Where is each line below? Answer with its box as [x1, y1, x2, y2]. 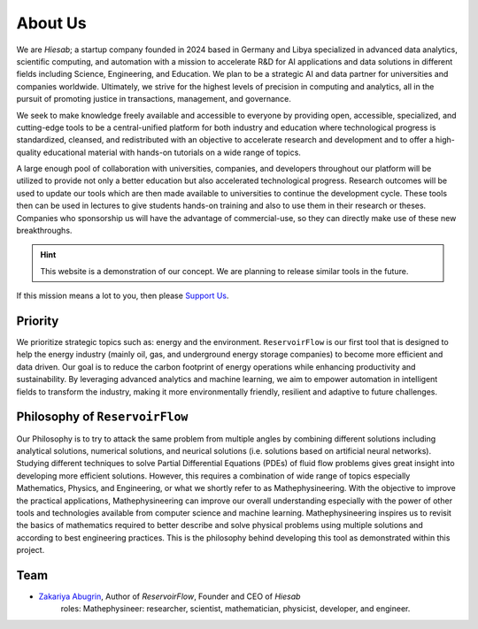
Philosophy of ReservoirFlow [16, 410, 189, 425]
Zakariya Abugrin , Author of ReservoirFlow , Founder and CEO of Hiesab [38, 591, 301, 602]
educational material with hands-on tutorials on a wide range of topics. [42, 147, 301, 157]
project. [16, 545, 45, 556]
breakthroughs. [16, 226, 73, 236]
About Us [16, 13, 88, 33]
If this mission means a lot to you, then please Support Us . [16, 290, 229, 301]
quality [16, 147, 42, 157]
